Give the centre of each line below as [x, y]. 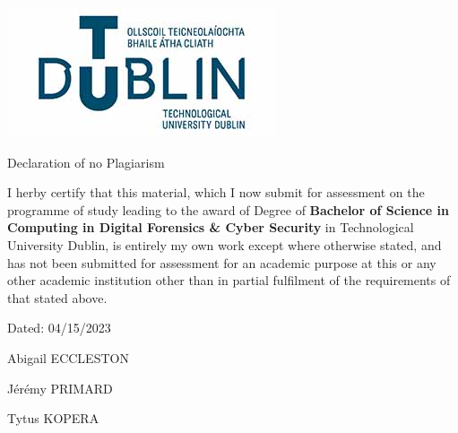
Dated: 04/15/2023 [59, 328]
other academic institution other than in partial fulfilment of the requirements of [229, 280]
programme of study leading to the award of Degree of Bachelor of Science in [228, 209]
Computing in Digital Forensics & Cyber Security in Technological [211, 227]
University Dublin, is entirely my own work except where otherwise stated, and [225, 244]
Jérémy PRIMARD [60, 388]
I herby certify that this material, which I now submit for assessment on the [216, 192]
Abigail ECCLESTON [68, 357]
